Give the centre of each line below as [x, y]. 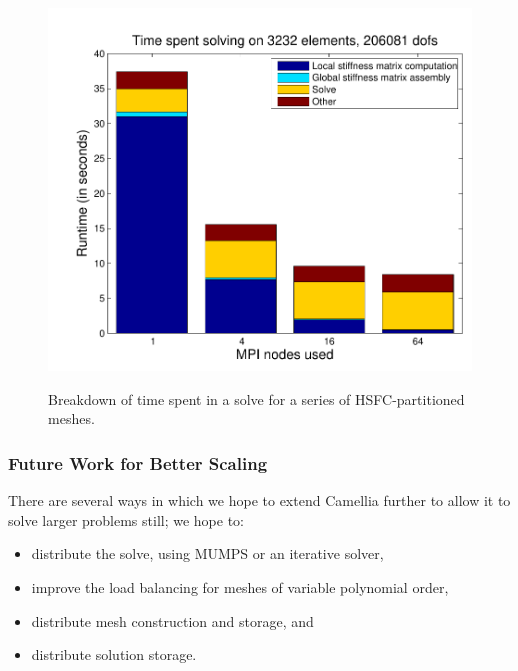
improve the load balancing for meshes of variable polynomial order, [240, 587]
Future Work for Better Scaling [138, 462]
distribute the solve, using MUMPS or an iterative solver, [207, 553]
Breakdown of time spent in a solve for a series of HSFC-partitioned [256, 398]
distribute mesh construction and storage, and [172, 620]
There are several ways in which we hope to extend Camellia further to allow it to [259, 500]
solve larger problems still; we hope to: [126, 519]
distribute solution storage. [114, 654]
